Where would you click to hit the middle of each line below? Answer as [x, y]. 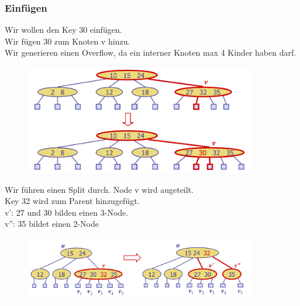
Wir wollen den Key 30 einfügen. [63, 30]
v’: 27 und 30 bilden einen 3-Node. [67, 212]
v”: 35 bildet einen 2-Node [52, 224]
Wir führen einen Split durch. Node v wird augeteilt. [99, 189]
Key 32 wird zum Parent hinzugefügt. [72, 201]
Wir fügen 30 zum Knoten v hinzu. [68, 41]
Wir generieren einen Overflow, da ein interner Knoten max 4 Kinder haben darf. [151, 52]
